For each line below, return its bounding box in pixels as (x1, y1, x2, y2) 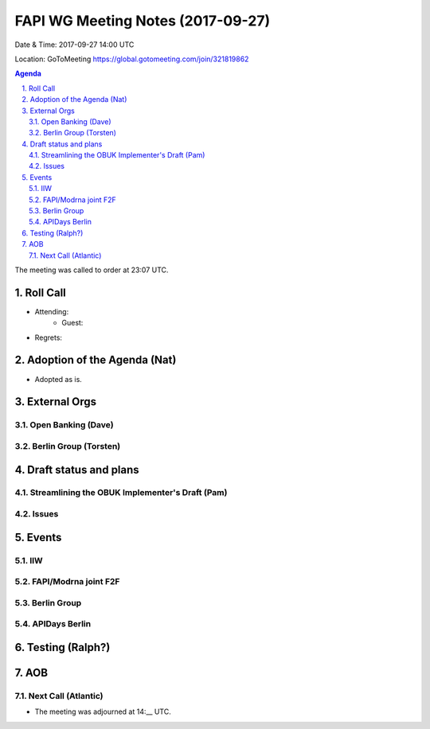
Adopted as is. (34, 374, 83, 384)
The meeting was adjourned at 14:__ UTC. (34, 707, 171, 716)
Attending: (34, 306, 69, 316)
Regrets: (34, 333, 63, 342)
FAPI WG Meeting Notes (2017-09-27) (14, 12, 271, 29)
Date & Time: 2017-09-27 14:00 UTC (14, 40, 135, 49)
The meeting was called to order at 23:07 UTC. (14, 265, 169, 275)
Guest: (61, 318, 84, 328)
